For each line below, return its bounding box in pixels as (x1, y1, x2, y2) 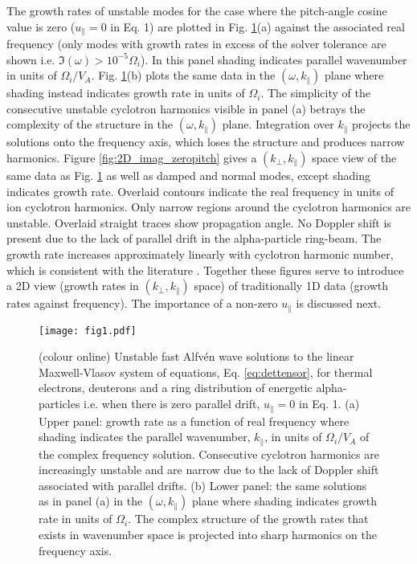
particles (39, 395, 80, 412)
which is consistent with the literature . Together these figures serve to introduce (6, 261, 404, 278)
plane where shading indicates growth (191, 492, 378, 509)
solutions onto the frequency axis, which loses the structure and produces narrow (6, 133, 405, 150)
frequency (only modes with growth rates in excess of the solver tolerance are (6, 35, 386, 52)
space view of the (312, 149, 397, 166)
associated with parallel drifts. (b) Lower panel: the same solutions (39, 476, 367, 493)
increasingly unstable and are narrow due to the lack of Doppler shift (39, 461, 379, 478)
